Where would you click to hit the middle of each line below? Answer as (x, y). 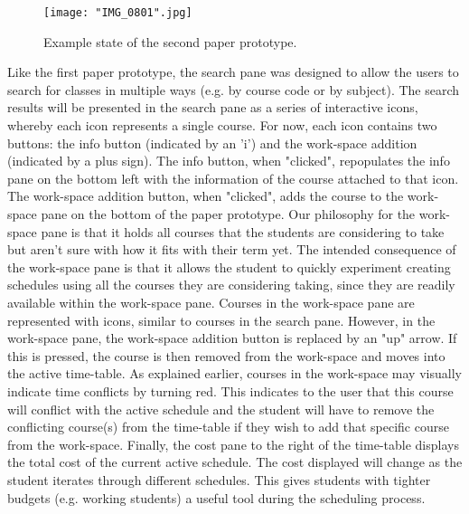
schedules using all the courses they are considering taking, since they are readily (231, 285)
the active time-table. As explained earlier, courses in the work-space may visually (234, 373)
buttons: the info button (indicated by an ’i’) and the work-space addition (212, 143)
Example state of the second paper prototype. (170, 41)
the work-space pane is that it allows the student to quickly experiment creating (229, 267)
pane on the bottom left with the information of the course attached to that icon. (233, 178)
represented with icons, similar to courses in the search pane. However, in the (221, 320)
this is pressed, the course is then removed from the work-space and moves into (226, 355)
